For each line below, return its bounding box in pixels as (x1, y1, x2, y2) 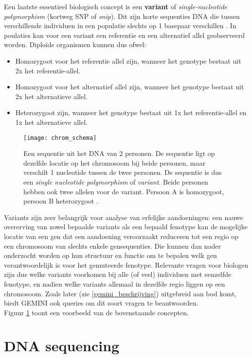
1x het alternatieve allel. (15, 117, 88, 127)
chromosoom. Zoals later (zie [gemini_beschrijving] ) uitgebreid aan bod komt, (4, 288, 236, 298)
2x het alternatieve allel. (15, 91, 88, 101)
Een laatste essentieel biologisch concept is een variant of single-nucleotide (4, 1, 228, 11)
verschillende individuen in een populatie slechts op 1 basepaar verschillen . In (4, 20, 236, 31)
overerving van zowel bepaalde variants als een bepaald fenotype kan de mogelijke (4, 222, 248, 232)
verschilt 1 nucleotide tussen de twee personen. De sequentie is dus (23, 167, 222, 177)
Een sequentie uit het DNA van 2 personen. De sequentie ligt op (23, 148, 215, 158)
